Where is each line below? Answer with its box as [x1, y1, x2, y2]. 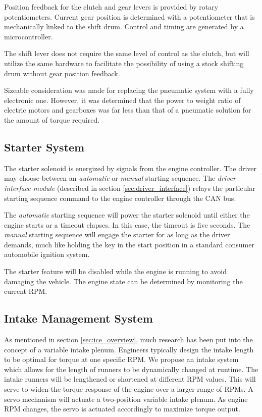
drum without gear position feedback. [4, 68, 120, 78]
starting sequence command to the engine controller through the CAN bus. [4, 192, 236, 203]
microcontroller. [4, 31, 53, 41]
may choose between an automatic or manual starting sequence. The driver [4, 173, 236, 183]
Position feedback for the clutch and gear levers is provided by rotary [4, 2, 219, 12]
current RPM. [4, 286, 47, 296]
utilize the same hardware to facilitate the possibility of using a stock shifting [4, 58, 244, 68]
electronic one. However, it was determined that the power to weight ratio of [4, 94, 241, 105]
